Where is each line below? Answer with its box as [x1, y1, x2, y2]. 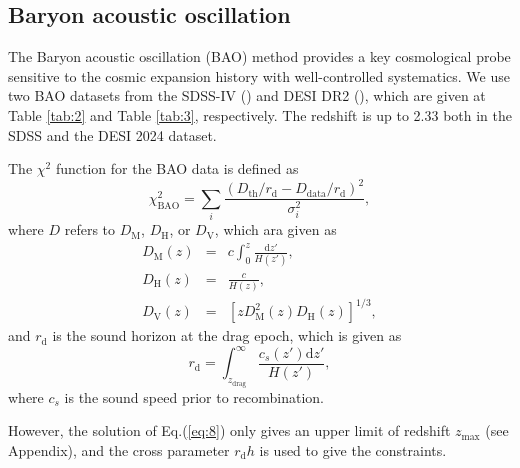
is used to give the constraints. [259, 439, 447, 460]
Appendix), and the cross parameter [8, 439, 230, 460]
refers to [64, 219, 116, 240]
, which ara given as [214, 219, 337, 240]
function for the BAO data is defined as [55, 158, 299, 179]
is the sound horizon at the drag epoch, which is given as [52, 325, 402, 346]
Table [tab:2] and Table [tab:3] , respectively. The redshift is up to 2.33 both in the [8, 104, 512, 125]
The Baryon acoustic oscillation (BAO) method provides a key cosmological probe [8, 46, 511, 67]
